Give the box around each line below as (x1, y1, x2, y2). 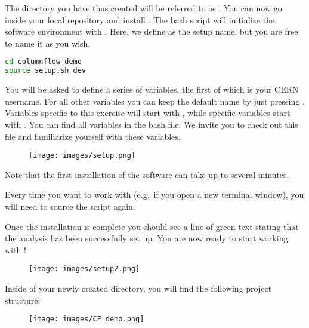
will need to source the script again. (5, 200, 135, 212)
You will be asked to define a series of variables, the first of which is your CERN (5, 83, 299, 96)
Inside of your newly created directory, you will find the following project (5, 281, 272, 294)
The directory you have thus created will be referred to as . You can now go (5, 2, 282, 14)
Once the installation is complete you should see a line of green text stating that (5, 220, 299, 232)
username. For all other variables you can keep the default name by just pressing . (5, 94, 305, 107)
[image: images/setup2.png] (29, 265, 140, 274)
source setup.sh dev (5, 66, 86, 75)
